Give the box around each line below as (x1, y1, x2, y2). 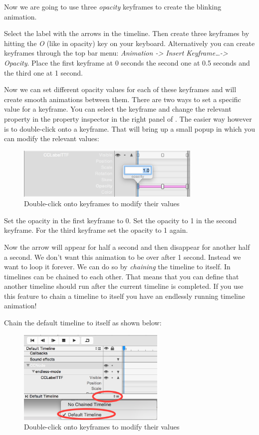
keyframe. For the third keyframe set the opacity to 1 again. (4, 225, 188, 235)
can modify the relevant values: (4, 133, 99, 144)
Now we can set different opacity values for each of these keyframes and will (4, 84, 237, 95)
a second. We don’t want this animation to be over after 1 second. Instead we (4, 251, 241, 262)
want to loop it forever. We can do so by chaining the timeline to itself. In (4, 261, 231, 272)
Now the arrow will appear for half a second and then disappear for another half (4, 241, 250, 252)
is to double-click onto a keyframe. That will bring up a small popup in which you (4, 123, 256, 134)
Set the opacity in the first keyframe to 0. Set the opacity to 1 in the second (4, 215, 237, 225)
